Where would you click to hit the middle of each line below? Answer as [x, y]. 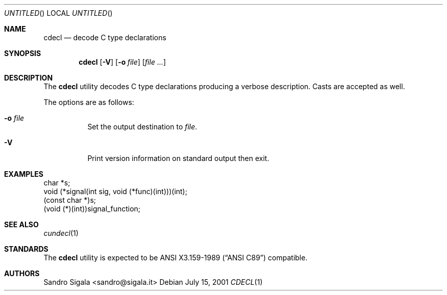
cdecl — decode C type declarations [105, 37]
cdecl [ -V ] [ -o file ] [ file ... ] [122, 62]
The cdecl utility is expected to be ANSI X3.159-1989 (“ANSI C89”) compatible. [176, 258]
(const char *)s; [70, 200]
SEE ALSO [21, 224]
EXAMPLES [24, 174]
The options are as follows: [89, 102]
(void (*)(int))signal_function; [92, 209]
